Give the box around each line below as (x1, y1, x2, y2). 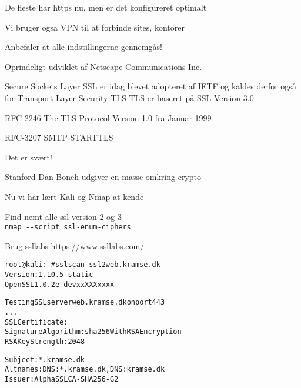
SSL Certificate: (5, 317, 68, 326)
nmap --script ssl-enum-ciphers (5, 223, 131, 232)
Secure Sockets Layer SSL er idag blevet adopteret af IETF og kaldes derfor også (5, 80, 296, 92)
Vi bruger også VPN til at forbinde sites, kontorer (5, 21, 185, 33)
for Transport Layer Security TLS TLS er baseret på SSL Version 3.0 (5, 91, 254, 103)
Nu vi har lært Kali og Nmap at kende (5, 190, 144, 202)
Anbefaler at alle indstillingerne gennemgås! (5, 41, 162, 53)
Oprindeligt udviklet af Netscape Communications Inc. (5, 60, 202, 72)
